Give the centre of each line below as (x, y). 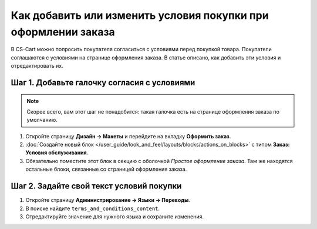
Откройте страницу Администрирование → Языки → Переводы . (108, 200)
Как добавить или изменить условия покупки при (140, 15)
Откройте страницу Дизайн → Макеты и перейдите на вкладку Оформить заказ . (128, 136)
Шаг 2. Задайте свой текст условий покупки (96, 186)
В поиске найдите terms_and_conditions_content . (93, 208)
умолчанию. (42, 120)
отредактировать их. (37, 66)
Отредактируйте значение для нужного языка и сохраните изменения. (114, 216)
